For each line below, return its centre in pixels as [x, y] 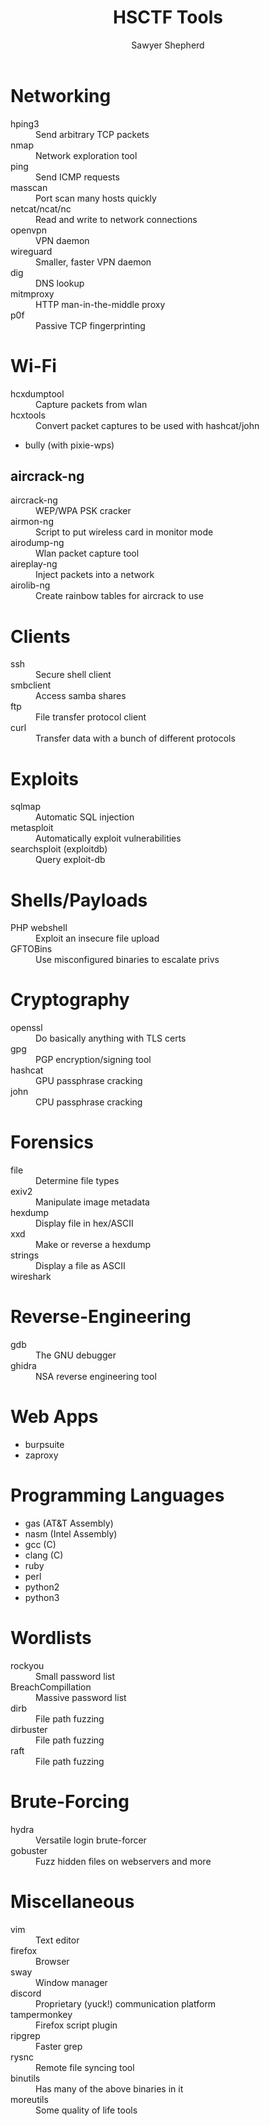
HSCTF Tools [168, 17]
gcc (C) [40, 1544]
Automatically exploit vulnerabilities [108, 838]
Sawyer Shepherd [168, 45]
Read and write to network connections [116, 219]
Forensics [52, 1142]
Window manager [71, 1982]
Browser [52, 1961]
